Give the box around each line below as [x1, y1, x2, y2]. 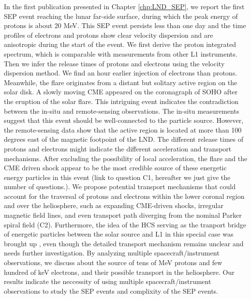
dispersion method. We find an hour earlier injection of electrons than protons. [4, 68, 237, 78]
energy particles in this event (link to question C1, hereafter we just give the [4, 172, 231, 182]
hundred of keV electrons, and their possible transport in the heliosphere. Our [4, 267, 235, 277]
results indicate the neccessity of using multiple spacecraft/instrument [4, 276, 211, 286]
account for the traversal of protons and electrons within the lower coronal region [4, 191, 245, 201]
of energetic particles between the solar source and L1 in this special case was [4, 229, 234, 239]
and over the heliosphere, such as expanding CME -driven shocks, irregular [4, 200, 223, 210]
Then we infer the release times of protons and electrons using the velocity [4, 58, 225, 68]
